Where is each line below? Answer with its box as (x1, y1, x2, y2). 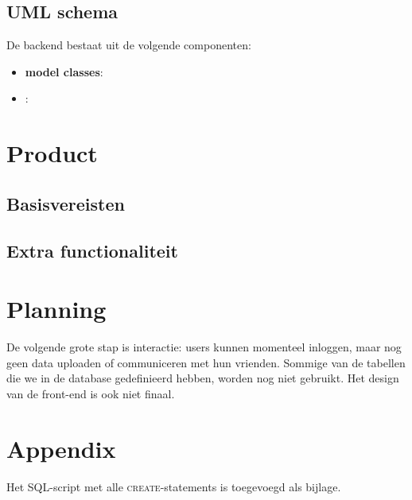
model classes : (25, 63, 103, 79)
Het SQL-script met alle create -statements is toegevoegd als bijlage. (6, 478, 341, 494)
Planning (6, 293, 107, 325)
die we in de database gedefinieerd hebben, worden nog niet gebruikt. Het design (6, 370, 399, 386)
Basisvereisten (6, 191, 125, 215)
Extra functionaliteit (6, 238, 178, 262)
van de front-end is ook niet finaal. (6, 385, 175, 401)
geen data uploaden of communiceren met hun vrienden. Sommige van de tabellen (6, 354, 406, 370)
